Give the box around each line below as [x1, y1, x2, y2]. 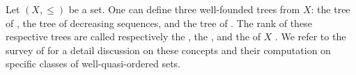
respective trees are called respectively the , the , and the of [6, 29, 261, 44]
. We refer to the [274, 29, 346, 44]
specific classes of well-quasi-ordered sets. [6, 56, 181, 71]
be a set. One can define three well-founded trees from [68, 2, 300, 16]
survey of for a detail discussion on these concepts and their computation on [6, 42, 331, 57]
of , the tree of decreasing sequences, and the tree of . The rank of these [6, 15, 312, 30]
